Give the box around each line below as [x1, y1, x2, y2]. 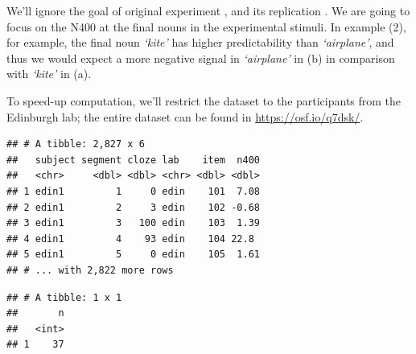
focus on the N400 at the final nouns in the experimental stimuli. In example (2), [6, 18, 406, 35]
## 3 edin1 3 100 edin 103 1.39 [6, 217, 260, 229]
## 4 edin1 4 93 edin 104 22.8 [6, 233, 254, 245]
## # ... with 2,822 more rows [6, 264, 174, 276]
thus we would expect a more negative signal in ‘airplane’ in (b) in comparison [6, 49, 395, 66]
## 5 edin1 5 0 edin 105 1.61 [6, 249, 260, 261]
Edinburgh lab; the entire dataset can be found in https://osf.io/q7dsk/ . [6, 108, 364, 125]
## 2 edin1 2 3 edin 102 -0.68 [6, 201, 260, 213]
